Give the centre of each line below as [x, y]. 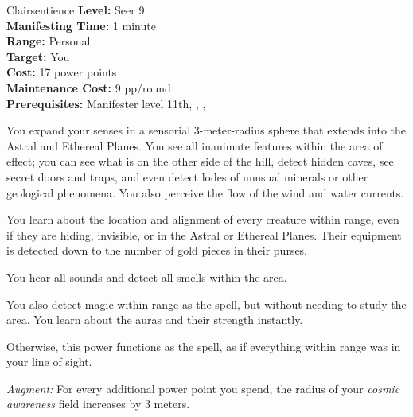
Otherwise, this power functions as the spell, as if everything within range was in [204, 346]
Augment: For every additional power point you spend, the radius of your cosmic [203, 388]
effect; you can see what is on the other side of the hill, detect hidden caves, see [200, 161]
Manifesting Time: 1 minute [81, 25]
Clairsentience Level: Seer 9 [76, 10]
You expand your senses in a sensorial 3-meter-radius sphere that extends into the [206, 130]
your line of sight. [49, 362]
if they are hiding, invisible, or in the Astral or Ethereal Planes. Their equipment [204, 234]
